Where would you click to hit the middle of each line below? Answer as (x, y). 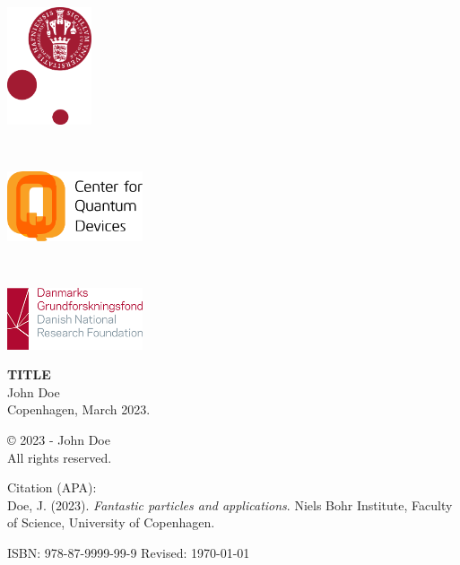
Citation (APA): (52, 487)
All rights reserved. (60, 457)
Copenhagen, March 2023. (79, 409)
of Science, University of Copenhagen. (111, 522)
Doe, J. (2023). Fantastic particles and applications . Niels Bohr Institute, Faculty (230, 504)
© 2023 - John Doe (59, 440)
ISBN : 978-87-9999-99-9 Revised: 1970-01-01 (129, 553)
